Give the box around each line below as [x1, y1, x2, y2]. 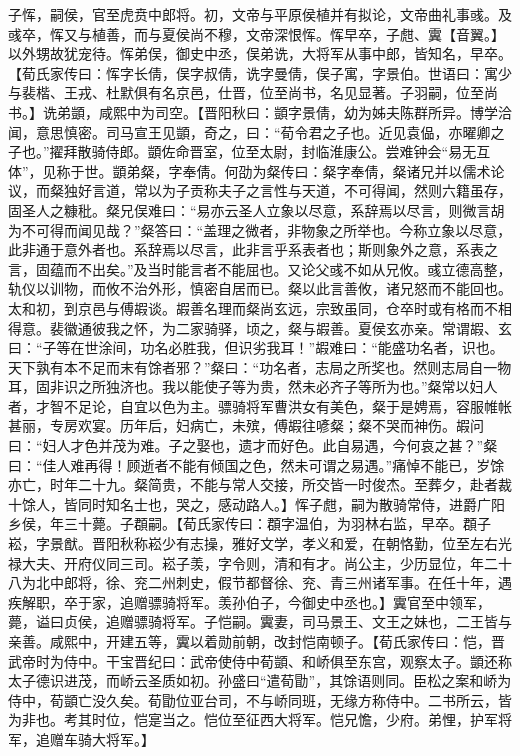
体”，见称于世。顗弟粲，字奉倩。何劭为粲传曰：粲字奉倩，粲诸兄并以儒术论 [8, 160, 505, 181]
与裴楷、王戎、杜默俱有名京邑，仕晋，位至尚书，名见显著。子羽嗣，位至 [8, 82, 484, 103]
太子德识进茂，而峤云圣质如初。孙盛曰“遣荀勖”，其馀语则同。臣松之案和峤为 [8, 670, 512, 691]
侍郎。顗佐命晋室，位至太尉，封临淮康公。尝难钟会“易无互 [105, 141, 491, 162]
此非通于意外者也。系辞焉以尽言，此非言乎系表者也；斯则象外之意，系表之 [8, 239, 498, 260]
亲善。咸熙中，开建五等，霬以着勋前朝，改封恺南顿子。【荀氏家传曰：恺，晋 [8, 631, 505, 651]
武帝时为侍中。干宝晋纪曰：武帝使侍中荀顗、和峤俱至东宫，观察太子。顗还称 [8, 650, 512, 671]
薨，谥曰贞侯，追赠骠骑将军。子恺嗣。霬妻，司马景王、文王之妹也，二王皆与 [8, 611, 512, 632]
